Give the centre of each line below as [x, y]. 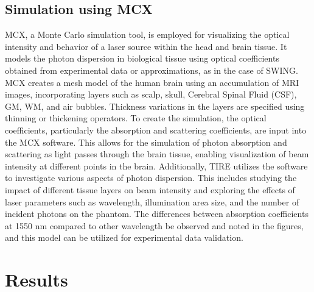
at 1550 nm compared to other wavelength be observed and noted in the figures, [154, 225]
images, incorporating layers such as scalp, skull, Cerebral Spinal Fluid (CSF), [151, 94]
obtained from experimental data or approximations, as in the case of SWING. [152, 70]
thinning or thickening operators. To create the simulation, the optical [136, 118]
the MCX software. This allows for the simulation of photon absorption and [146, 142]
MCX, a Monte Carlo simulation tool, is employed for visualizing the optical [147, 34]
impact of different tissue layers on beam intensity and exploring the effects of [150, 189]
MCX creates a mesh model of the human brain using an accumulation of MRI [152, 82]
